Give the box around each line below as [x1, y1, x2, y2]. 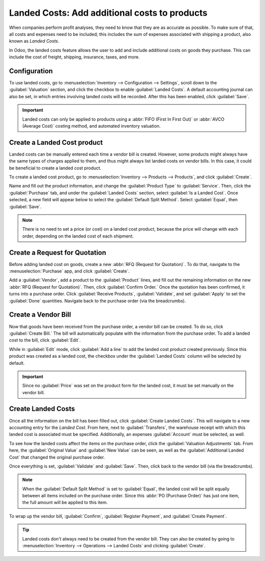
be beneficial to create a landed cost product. [9, 165, 102, 171]
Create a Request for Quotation [9, 248, 106, 257]
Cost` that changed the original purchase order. [9, 454, 105, 460]
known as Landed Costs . [9, 38, 59, 44]
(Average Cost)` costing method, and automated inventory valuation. [22, 123, 161, 129]
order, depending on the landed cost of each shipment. [22, 233, 134, 239]
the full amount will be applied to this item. [22, 500, 108, 506]
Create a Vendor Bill [9, 311, 71, 319]
